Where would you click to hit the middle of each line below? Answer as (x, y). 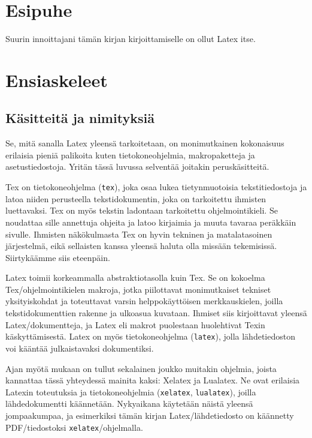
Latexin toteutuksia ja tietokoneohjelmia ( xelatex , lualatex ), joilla (131, 391)
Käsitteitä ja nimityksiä (80, 118)
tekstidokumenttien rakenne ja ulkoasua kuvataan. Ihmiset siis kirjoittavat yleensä (156, 313)
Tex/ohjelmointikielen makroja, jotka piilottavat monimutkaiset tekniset (138, 289)
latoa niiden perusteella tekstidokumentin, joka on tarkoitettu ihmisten (136, 198)
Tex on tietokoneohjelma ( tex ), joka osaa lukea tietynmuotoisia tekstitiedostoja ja (156, 187)
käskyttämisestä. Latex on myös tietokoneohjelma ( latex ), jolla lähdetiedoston (150, 336)
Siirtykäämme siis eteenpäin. (58, 257)
